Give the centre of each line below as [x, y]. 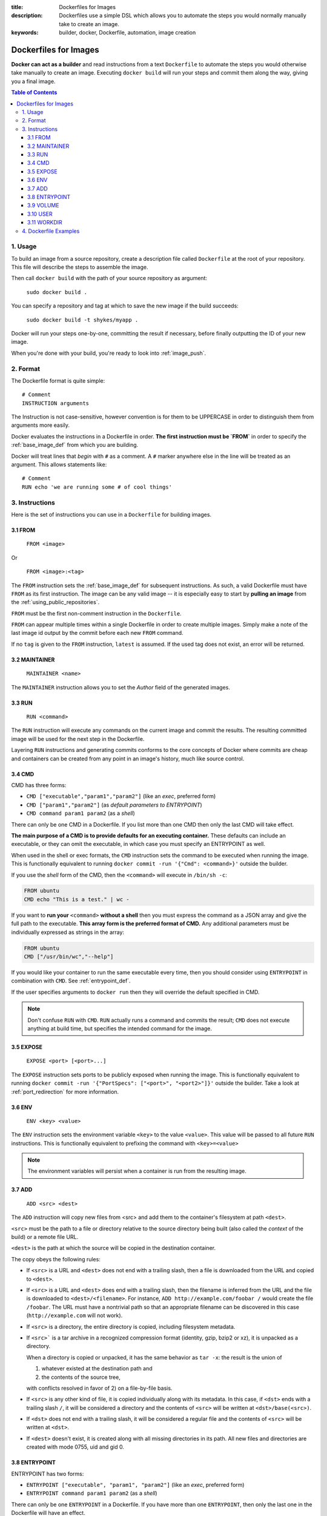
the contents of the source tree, [81, 1377]
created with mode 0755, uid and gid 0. [75, 1447]
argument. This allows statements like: [59, 465]
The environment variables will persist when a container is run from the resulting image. [137, 1171]
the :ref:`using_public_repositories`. [55, 602]
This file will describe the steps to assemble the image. [80, 267]
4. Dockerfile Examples [51, 231]
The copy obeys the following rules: [56, 1259]
